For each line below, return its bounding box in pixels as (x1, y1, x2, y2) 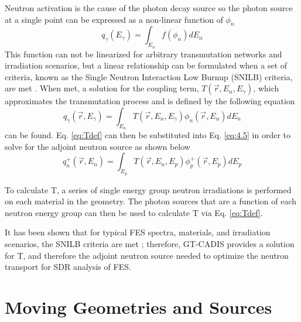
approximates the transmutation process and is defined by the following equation (5, 95, 295, 107)
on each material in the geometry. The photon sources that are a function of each (5, 195, 297, 207)
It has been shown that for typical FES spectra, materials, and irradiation (5, 226, 271, 238)
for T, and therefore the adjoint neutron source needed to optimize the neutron (5, 249, 289, 261)
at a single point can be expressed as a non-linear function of (5, 13, 223, 25)
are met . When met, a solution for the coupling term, (5, 82, 199, 94)
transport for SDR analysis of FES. (5, 261, 131, 273)
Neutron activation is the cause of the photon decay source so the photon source (5, 2, 293, 13)
